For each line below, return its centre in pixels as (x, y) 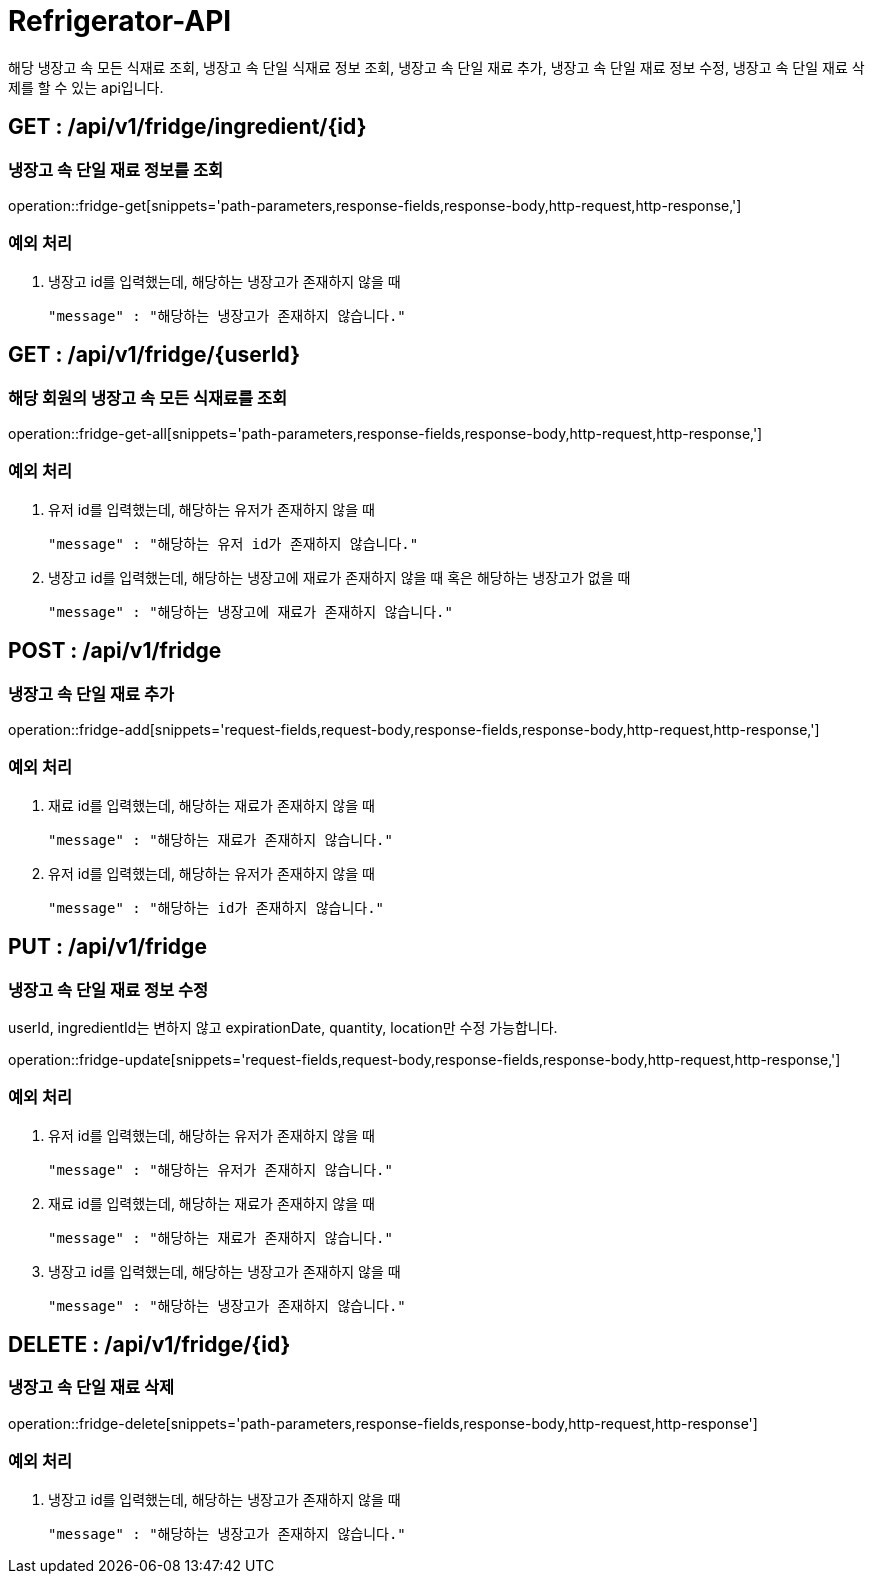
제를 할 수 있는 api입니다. (86, 87)
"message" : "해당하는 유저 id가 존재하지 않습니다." (233, 543)
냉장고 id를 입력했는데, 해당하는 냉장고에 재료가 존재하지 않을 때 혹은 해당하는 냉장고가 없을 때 (339, 577)
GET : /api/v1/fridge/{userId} (154, 355)
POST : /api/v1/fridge (115, 651)
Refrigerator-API (120, 21)
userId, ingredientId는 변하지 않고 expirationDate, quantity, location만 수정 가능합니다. (283, 1027)
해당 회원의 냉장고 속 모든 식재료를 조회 (148, 397)
